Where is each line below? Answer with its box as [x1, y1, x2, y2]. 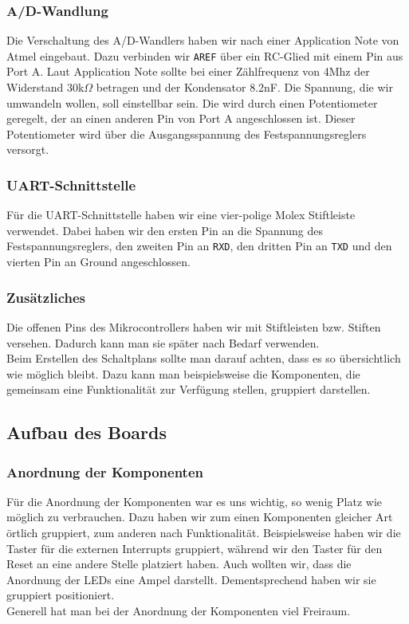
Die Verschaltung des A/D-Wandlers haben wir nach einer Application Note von [6, 32, 399, 49]
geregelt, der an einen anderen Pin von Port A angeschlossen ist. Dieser [6, 110, 356, 127]
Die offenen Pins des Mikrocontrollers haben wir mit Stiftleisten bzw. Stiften [6, 318, 381, 335]
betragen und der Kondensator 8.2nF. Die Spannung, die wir [96, 79, 393, 96]
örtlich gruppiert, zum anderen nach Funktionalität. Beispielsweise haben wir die [6, 524, 401, 541]
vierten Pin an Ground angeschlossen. [6, 253, 191, 270]
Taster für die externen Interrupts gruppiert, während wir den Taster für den [6, 540, 383, 556]
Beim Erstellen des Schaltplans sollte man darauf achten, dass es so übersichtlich [6, 350, 401, 367]
